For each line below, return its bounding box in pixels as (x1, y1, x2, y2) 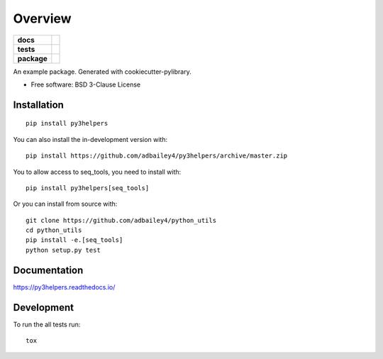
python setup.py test (26, 245, 101, 254)
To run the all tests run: (13, 320, 81, 328)
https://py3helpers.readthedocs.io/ (13, 282, 116, 291)
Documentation (13, 264, 84, 276)
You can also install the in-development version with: (13, 135, 168, 143)
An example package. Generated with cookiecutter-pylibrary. (13, 67, 191, 76)
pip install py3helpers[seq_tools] (26, 184, 150, 192)
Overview (13, 11, 72, 26)
